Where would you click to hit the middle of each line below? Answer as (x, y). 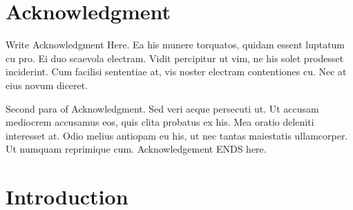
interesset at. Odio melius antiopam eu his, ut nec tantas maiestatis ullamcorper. (177, 135)
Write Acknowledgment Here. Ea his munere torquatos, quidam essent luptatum (175, 45)
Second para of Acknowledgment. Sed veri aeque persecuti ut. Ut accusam (162, 108)
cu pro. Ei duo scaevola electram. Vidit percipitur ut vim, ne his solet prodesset (175, 58)
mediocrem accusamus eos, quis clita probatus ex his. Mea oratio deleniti (160, 122)
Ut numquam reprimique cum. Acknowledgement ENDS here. (136, 149)
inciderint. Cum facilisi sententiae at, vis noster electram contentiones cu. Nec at (176, 71)
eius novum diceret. (47, 85)
